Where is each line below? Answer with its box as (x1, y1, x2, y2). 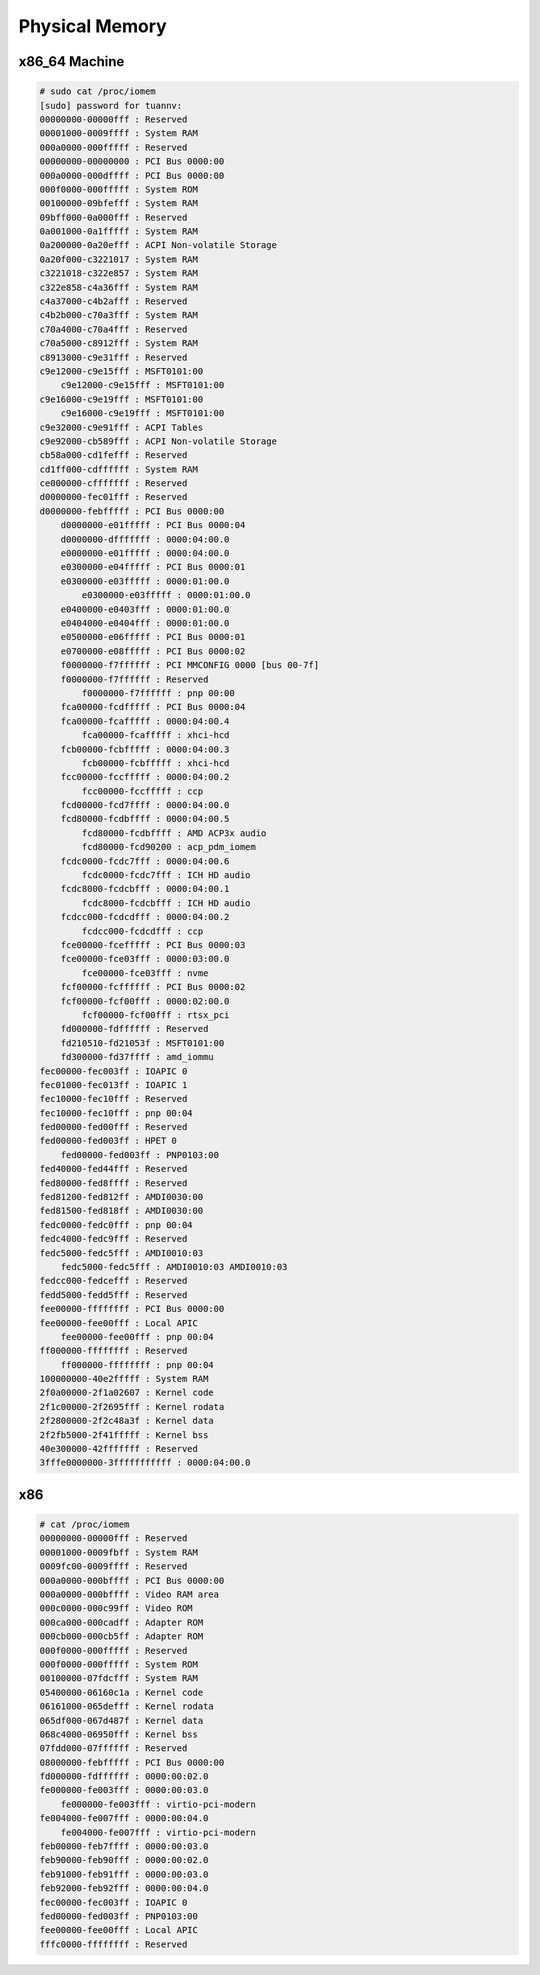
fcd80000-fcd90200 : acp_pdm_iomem (81, 841, 257, 853)
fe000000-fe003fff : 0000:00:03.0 (39, 1785, 209, 1796)
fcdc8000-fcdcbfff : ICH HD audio (81, 897, 251, 909)
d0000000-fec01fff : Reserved (39, 491, 188, 503)
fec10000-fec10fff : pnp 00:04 (39, 1107, 194, 1119)
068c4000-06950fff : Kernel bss (39, 1728, 199, 1740)
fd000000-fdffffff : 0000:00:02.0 (39, 1771, 209, 1782)
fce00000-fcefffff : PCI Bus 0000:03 (60, 939, 246, 950)
